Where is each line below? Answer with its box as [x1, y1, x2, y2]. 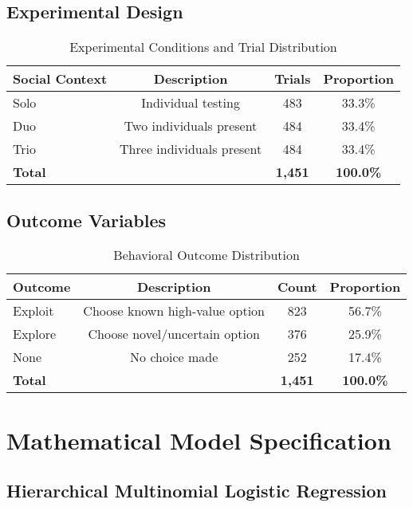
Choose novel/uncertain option [88, 324, 260, 344]
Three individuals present [120, 140, 262, 159]
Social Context [13, 69, 108, 88]
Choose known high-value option [83, 301, 265, 320]
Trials [274, 69, 311, 88]
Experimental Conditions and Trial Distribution [69, 37, 337, 57]
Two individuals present [124, 116, 258, 136]
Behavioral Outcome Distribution [113, 246, 300, 265]
